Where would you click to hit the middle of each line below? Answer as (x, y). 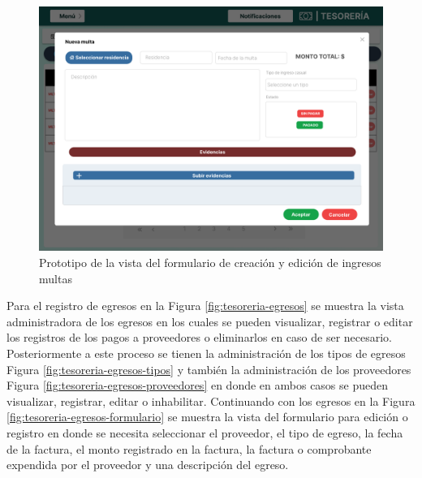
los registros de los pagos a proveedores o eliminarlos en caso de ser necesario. (200, 337)
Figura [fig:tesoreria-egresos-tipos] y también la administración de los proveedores (209, 369)
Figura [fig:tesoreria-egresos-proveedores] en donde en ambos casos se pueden (198, 385)
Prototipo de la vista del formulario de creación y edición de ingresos (210, 263)
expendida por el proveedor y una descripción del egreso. (148, 465)
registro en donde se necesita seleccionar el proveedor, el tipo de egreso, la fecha (205, 432)
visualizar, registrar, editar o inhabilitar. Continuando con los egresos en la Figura (211, 400)
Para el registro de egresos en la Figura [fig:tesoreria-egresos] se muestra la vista (205, 306)
